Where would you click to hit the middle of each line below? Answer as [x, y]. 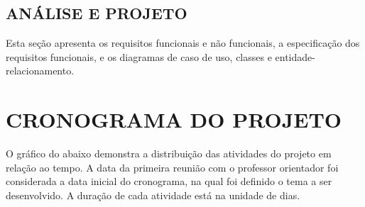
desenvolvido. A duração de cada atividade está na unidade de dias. [153, 195]
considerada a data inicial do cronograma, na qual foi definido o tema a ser [169, 181]
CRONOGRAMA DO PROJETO [174, 119]
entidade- [295, 56]
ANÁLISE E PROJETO [97, 13]
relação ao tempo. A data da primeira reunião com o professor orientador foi [172, 167]
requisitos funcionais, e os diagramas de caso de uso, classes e [139, 56]
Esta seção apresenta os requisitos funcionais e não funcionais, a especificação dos [183, 43]
